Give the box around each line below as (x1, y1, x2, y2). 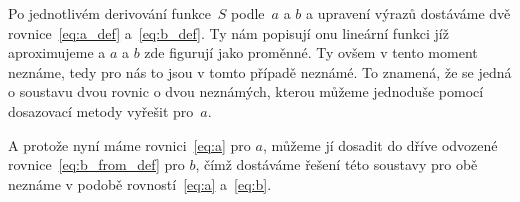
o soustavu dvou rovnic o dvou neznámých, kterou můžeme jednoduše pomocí (8, 81, 484, 102)
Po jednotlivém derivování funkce (8, 3, 211, 23)
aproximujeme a (8, 42, 106, 63)
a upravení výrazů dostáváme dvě (305, 3, 511, 23)
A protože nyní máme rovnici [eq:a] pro (8, 134, 251, 155)
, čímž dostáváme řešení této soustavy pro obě (195, 154, 478, 175)
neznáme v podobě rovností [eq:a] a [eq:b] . (8, 173, 272, 194)
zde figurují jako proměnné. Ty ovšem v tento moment (144, 42, 478, 63)
